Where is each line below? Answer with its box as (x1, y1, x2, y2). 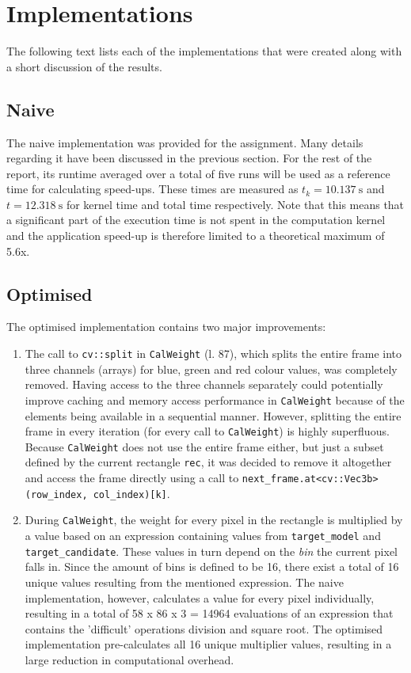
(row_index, (25, 489, 88, 500)
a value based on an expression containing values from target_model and (25, 527, 381, 544)
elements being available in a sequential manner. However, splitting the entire (25, 407, 401, 424)
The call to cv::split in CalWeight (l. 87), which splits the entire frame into (25, 345, 401, 362)
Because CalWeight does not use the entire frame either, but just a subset (25, 438, 384, 454)
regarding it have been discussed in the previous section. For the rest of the (6, 150, 372, 166)
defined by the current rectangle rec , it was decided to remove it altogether (25, 454, 392, 470)
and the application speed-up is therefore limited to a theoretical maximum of (6, 227, 385, 244)
